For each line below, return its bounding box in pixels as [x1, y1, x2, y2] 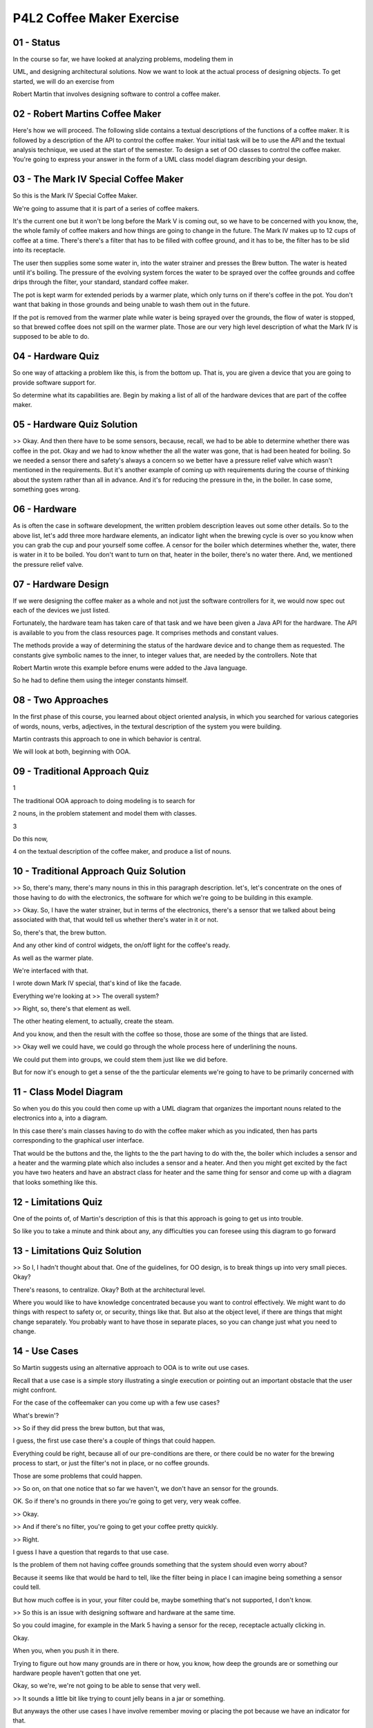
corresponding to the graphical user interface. [12, 1136, 144, 1145]
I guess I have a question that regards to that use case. [12, 1548, 169, 1556]
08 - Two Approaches [12, 695, 108, 706]
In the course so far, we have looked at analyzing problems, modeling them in [12, 55, 233, 64]
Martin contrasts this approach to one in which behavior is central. [12, 735, 202, 743]
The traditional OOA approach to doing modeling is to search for [12, 796, 195, 805]
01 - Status [12, 37, 61, 48]
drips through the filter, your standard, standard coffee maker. [12, 278, 189, 286]
